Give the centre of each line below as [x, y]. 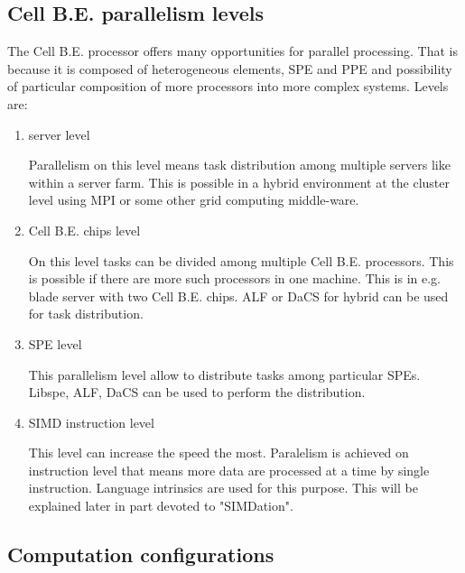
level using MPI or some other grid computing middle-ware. [194, 200]
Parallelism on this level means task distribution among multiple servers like [239, 165]
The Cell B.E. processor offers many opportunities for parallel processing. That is [232, 51]
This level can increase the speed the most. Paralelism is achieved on [219, 453]
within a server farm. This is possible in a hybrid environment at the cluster [239, 182]
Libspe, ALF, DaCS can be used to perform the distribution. [197, 392]
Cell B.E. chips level [84, 230]
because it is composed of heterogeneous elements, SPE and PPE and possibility [230, 68]
